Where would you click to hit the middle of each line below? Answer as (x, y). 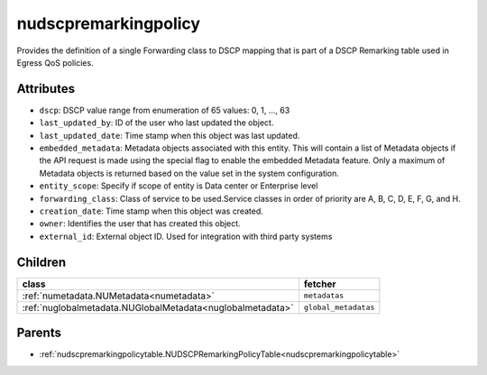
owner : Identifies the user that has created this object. (140, 224)
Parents (39, 333)
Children (41, 262)
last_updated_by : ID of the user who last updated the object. (156, 123)
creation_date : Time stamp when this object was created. (151, 211)
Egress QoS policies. (55, 62)
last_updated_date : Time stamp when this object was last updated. (170, 135)
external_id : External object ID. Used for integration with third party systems (186, 236)
